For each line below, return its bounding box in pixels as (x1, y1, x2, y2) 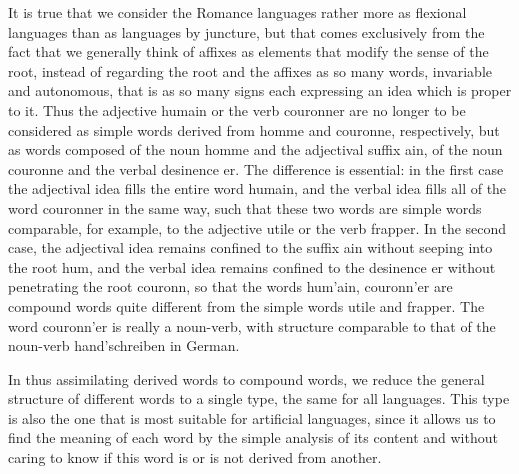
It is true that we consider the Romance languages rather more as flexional (8, 2, 467, 22)
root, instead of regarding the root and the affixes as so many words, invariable (8, 60, 493, 81)
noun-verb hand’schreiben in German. (8, 335, 240, 356)
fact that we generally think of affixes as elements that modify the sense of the (8, 41, 489, 62)
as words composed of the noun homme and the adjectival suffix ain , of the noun (8, 139, 503, 160)
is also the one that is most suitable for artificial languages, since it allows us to (8, 407, 496, 428)
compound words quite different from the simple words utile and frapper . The (8, 295, 485, 316)
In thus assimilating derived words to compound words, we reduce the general (8, 368, 485, 389)
